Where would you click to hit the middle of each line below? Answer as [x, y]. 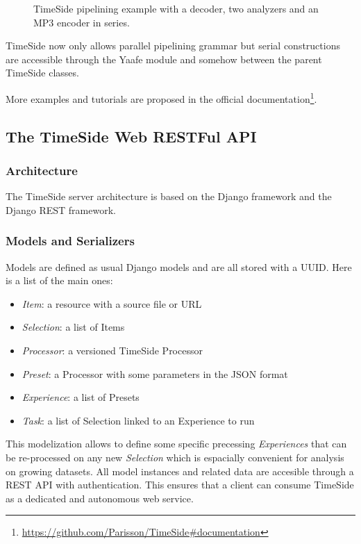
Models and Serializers [70, 241]
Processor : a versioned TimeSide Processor [112, 350]
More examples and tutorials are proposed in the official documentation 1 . [161, 97]
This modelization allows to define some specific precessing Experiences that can [176, 444]
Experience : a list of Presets [81, 397]
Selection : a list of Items [73, 327]
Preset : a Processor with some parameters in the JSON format [155, 373]
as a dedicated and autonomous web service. [100, 498]
